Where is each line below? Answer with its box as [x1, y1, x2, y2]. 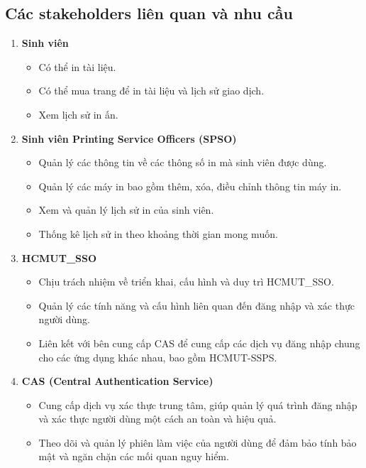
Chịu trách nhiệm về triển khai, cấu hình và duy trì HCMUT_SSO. [38, 274, 334, 289]
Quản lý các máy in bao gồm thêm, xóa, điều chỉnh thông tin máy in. [38, 178, 342, 193]
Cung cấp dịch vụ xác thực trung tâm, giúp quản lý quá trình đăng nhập [38, 397, 357, 412]
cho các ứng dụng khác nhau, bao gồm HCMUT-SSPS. [38, 349, 277, 364]
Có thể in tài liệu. [38, 59, 116, 74]
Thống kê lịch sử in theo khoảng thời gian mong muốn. [38, 226, 278, 241]
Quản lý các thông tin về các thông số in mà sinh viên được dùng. [38, 155, 327, 170]
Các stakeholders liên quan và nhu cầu [5, 2, 293, 24]
